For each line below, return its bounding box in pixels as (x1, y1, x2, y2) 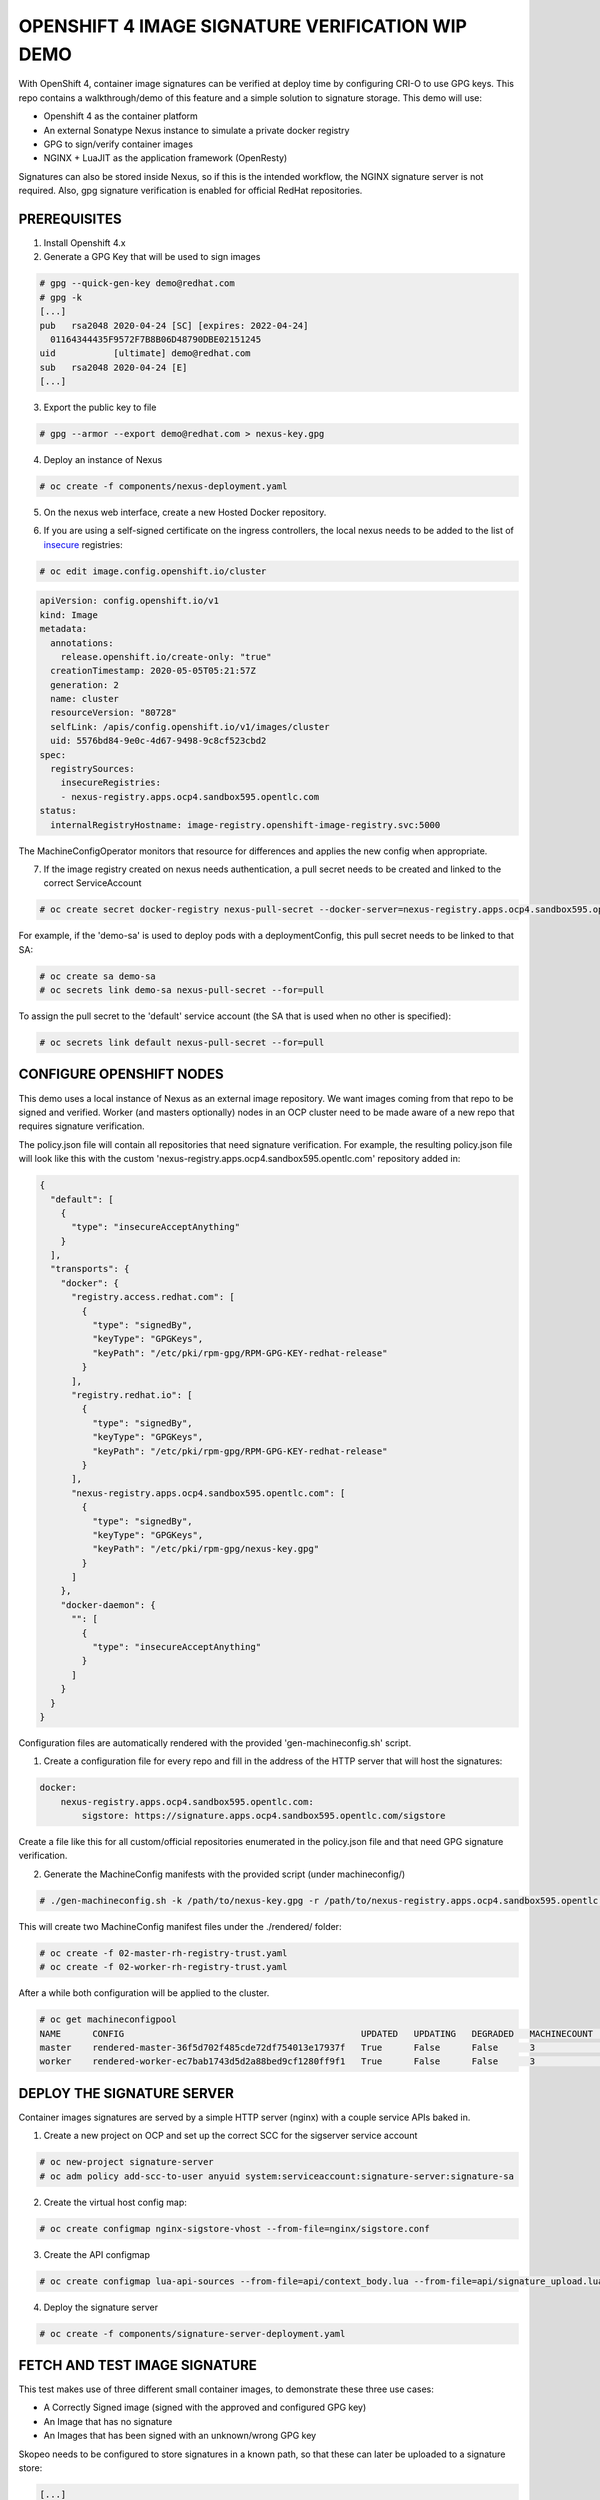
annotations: (50, 637, 114, 649)
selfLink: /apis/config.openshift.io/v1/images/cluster (50, 721, 330, 732)
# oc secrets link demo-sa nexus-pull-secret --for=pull (39, 985, 325, 996)
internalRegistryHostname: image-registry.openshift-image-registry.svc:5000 (50, 819, 441, 830)
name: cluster (50, 693, 120, 705)
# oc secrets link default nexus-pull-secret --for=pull (39, 1037, 325, 1049)
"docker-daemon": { (60, 1599, 157, 1610)
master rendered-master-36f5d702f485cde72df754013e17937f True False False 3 (39, 2041, 535, 2053)
